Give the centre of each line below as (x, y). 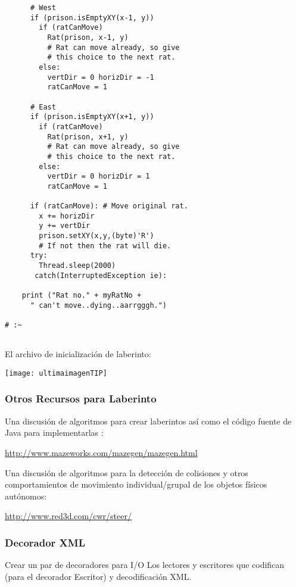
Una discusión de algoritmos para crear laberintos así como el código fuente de (148, 421)
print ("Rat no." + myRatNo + (82, 296)
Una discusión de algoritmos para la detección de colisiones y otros (127, 472)
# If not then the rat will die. (105, 246)
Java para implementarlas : (54, 433)
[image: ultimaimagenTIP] (56, 373)
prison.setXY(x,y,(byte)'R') (96, 236)
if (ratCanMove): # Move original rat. (109, 206)
